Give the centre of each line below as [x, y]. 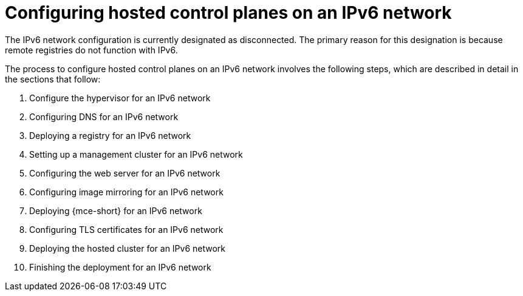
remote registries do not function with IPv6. [91, 50]
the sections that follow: [53, 79]
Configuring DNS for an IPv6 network [104, 116]
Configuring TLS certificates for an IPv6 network [126, 229]
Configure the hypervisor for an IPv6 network [120, 98]
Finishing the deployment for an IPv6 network [120, 267]
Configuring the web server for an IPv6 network [125, 173]
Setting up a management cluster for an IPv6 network [136, 154]
